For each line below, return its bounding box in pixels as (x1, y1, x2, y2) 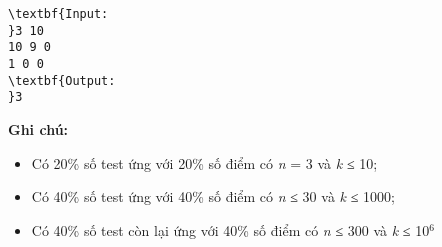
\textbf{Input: (8, 7, 109, 21)
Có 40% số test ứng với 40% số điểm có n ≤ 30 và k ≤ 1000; (31, 186, 395, 207)
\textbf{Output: (8, 73, 116, 88)
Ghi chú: (8, 118, 69, 139)
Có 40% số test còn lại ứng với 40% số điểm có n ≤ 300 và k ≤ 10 (31, 219, 430, 240)
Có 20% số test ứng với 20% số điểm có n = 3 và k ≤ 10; (31, 152, 378, 173)
